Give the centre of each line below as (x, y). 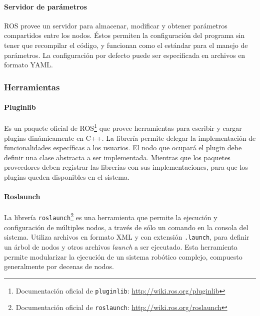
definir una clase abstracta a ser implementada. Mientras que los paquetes (117, 157)
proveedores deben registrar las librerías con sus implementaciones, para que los (126, 167)
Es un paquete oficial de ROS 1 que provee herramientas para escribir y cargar (123, 127)
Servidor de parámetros (45, 6)
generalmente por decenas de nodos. (59, 266)
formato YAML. (28, 65)
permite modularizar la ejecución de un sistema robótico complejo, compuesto (123, 256)
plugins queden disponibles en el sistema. (67, 177)
